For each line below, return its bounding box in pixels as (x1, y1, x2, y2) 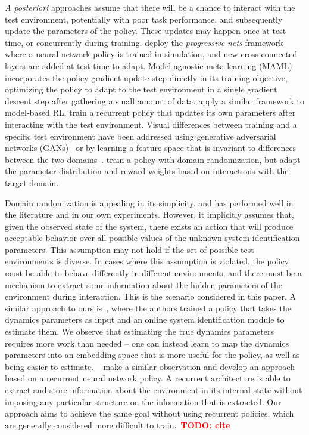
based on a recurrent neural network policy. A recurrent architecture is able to (5, 372, 291, 384)
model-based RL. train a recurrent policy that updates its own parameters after (5, 106, 296, 119)
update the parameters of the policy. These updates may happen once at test (5, 24, 286, 37)
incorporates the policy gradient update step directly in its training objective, (5, 71, 288, 84)
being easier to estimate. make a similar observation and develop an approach (5, 360, 295, 372)
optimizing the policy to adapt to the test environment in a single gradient (5, 83, 277, 95)
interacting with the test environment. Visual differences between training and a (5, 118, 297, 130)
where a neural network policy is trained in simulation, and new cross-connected (5, 48, 298, 60)
